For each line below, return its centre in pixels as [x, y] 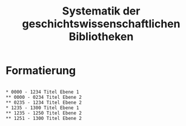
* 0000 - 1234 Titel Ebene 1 [42, 92]
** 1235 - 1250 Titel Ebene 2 [44, 113]
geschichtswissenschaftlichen [101, 24]
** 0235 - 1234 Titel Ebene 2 [44, 102]
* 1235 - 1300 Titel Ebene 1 [42, 108]
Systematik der [101, 11]
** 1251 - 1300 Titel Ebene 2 [44, 118]
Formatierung [41, 71]
